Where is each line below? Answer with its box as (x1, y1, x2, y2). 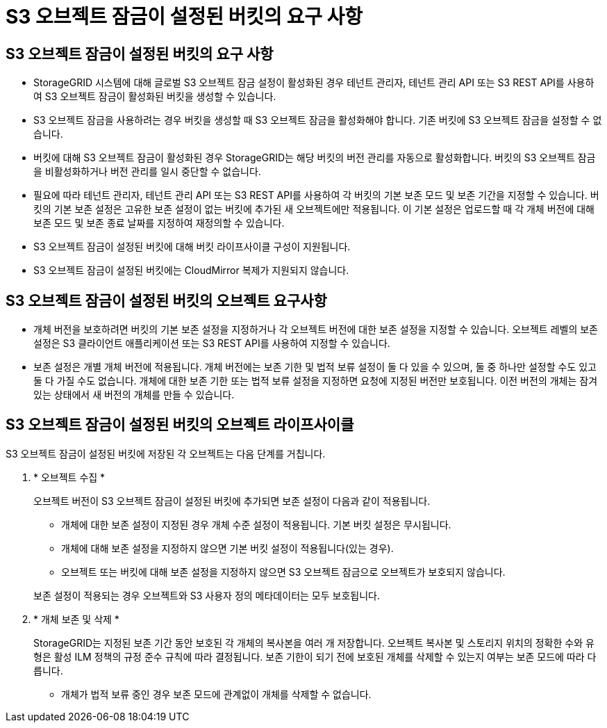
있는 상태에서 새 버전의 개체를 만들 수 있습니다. (33, 389, 235, 401)
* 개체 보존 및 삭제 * (33, 613, 119, 625)
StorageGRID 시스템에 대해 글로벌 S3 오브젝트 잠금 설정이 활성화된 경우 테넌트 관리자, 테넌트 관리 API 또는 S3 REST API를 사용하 (33, 76, 594, 89)
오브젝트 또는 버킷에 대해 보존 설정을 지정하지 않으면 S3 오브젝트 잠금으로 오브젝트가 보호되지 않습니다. (61, 565, 506, 578)
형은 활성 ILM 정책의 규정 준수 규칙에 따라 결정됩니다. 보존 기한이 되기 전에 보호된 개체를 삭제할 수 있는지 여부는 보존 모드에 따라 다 (33, 650, 597, 663)
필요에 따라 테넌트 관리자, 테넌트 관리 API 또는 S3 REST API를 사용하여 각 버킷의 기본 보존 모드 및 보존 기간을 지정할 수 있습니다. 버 (33, 189, 599, 202)
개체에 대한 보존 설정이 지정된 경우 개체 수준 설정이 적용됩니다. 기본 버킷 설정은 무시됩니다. (61, 518, 451, 531)
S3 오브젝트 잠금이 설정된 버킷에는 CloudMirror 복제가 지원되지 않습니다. (33, 264, 349, 277)
